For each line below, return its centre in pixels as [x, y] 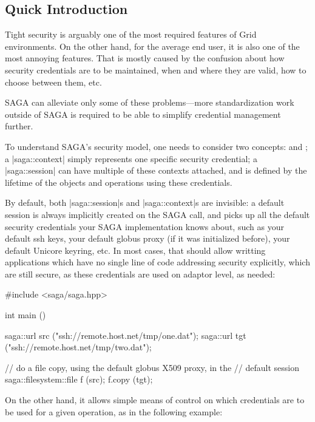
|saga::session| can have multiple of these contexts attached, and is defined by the [156, 170]
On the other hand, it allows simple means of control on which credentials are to [155, 400]
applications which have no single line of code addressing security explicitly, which [157, 262]
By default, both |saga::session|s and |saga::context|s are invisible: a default [145, 202]
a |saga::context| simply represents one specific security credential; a [131, 158]
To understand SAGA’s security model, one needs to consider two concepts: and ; [156, 146]
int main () [25, 315]
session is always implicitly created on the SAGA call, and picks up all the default [157, 214]
